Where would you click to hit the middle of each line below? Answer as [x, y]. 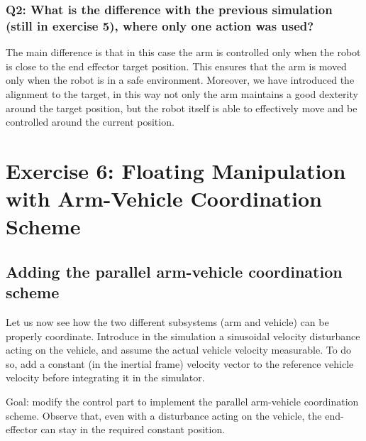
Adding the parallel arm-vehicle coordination [174, 271]
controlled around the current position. [90, 122]
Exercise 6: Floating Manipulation [176, 170]
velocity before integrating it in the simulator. [105, 377]
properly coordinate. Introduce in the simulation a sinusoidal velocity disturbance [183, 336]
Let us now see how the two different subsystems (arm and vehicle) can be [167, 322]
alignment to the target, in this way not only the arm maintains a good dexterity [182, 93]
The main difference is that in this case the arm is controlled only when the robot [183, 52]
